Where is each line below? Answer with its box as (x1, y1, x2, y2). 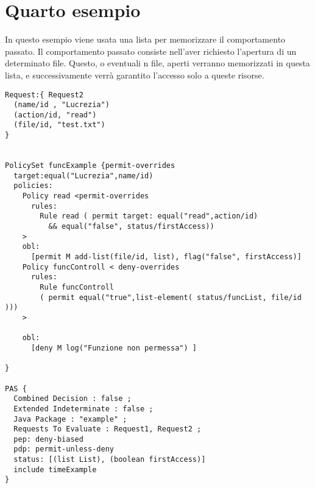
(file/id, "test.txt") (13, 120, 105, 130)
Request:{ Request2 (5, 90, 83, 99)
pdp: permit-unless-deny (13, 445, 114, 454)
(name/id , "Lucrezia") (13, 100, 110, 110)
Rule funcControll (40, 282, 114, 291)
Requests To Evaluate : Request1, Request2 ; (13, 425, 202, 434)
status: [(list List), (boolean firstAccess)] (13, 455, 206, 464)
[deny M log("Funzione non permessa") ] (30, 343, 197, 352)
